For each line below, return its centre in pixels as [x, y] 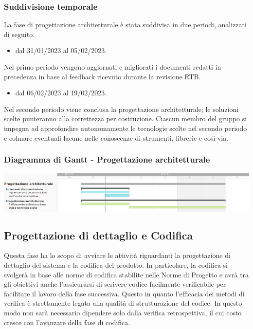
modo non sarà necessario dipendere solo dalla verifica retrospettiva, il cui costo [123, 312]
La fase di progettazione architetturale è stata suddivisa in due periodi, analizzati [125, 25]
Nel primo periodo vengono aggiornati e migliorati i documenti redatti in [113, 67]
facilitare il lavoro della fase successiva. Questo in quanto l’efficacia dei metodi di [124, 293]
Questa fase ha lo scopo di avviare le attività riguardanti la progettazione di [117, 255]
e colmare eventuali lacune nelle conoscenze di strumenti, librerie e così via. [116, 137]
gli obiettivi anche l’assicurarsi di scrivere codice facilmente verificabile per [115, 284]
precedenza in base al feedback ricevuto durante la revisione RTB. [102, 76]
